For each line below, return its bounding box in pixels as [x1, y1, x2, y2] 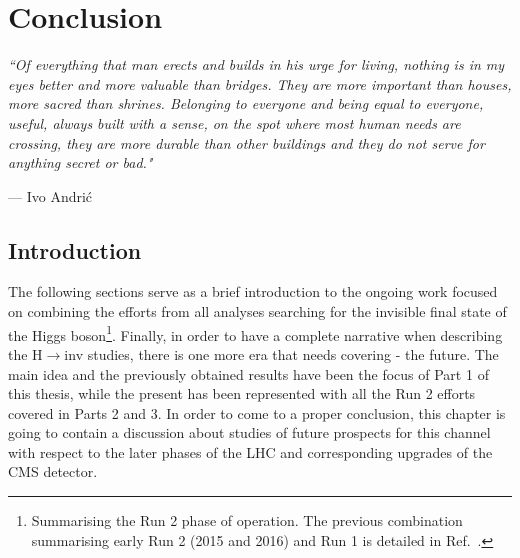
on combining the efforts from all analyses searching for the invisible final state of [8, 301, 507, 322]
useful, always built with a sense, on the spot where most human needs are [8, 112, 461, 133]
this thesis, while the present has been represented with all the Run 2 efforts [8, 383, 476, 404]
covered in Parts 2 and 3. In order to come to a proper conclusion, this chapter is [8, 402, 506, 423]
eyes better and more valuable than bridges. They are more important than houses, [8, 73, 512, 94]
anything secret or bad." [8, 152, 153, 173]
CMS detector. [8, 461, 98, 482]
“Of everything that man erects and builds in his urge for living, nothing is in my [8, 54, 505, 75]
